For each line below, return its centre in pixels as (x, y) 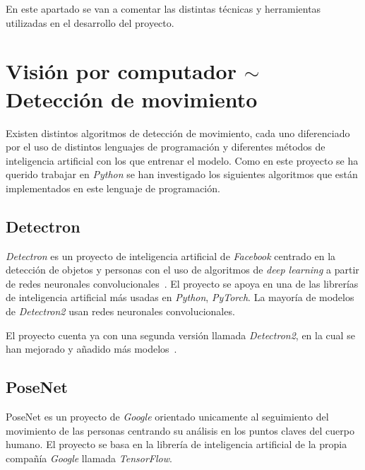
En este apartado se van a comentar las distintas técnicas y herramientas (163, 8)
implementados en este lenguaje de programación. (113, 188)
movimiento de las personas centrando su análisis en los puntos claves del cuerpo (180, 430)
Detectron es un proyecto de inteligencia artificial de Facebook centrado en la (171, 255)
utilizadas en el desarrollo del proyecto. (90, 22)
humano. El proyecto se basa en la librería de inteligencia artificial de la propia (176, 444)
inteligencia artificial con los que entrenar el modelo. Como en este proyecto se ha (182, 160)
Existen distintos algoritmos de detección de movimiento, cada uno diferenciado (178, 133)
